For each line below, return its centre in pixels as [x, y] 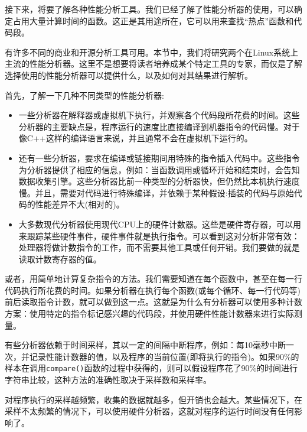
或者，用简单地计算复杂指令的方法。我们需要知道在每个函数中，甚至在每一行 [153, 279]
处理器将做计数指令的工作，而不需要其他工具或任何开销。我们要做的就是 [159, 247]
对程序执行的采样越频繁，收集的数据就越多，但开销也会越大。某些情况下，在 [153, 399]
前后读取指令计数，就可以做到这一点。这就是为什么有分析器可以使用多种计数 [153, 302]
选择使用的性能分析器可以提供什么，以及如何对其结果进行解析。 [129, 75]
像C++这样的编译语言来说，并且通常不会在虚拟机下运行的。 [135, 138]
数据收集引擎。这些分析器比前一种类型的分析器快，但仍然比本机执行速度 [159, 181]
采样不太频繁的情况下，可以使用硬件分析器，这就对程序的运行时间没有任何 [149, 411]
